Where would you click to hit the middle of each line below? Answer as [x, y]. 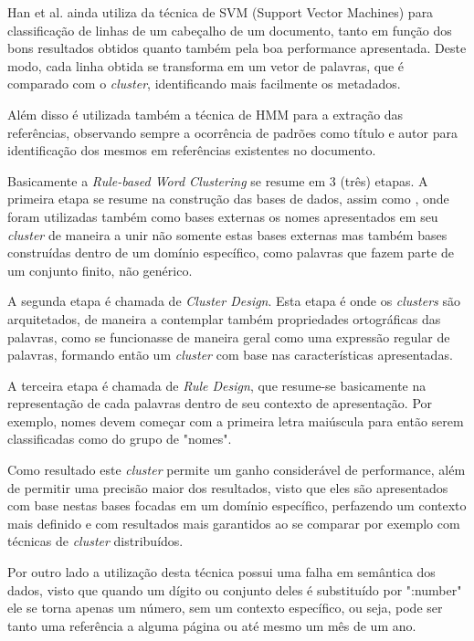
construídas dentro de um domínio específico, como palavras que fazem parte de [231, 252]
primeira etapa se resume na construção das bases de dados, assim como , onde [228, 199]
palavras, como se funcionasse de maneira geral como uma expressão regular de [229, 336]
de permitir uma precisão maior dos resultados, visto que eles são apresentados [228, 487]
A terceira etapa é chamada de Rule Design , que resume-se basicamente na [217, 385]
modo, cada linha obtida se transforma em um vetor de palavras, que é [205, 65]
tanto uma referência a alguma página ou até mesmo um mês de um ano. [212, 625]
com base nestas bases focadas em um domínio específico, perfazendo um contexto [237, 505]
